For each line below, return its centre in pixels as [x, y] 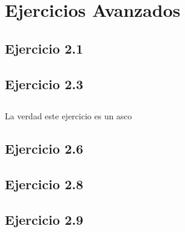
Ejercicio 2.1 [44, 48]
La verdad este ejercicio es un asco [68, 116]
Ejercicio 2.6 [44, 149]
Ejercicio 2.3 [44, 83]
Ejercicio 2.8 [44, 184]
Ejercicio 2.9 [44, 219]
